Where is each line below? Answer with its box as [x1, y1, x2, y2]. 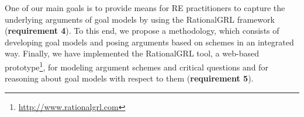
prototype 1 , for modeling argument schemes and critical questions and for [5, 59, 268, 73]
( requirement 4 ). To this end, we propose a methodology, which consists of [5, 24, 279, 37]
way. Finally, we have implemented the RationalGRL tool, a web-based [5, 47, 259, 59]
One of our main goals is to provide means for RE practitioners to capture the [5, 2, 285, 13]
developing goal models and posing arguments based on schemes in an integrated [5, 36, 294, 48]
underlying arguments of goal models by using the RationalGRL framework [5, 13, 275, 25]
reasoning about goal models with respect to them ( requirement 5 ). [5, 72, 254, 84]
